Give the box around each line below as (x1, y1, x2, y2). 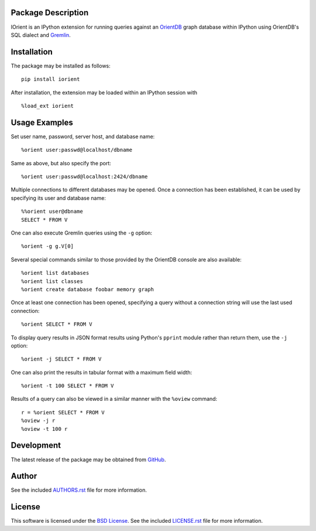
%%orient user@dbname (21, 208, 83, 215)
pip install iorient (21, 76, 80, 83)
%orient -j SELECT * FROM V (21, 356, 102, 363)
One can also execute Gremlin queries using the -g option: (11, 229, 152, 237)
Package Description (11, 8, 89, 18)
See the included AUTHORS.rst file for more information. (11, 486, 147, 493)
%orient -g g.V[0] (21, 243, 74, 250)
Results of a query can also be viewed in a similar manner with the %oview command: (11, 396, 218, 403)
